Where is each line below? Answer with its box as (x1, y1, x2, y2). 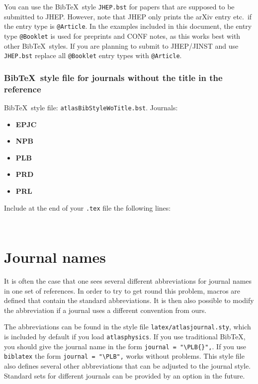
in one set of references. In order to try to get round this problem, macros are (4, 285, 241, 296)
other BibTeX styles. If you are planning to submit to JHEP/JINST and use (4, 40, 239, 51)
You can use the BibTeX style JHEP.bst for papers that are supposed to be (4, 1, 235, 11)
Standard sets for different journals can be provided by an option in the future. (4, 370, 245, 381)
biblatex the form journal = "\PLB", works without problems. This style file (4, 351, 245, 361)
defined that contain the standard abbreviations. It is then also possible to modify (4, 295, 254, 306)
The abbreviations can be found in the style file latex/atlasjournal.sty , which (4, 321, 251, 332)
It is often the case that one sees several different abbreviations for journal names (4, 276, 252, 286)
